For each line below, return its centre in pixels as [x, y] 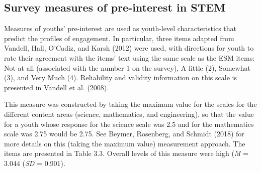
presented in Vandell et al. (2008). [57, 87]
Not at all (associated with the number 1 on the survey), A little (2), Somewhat [127, 67]
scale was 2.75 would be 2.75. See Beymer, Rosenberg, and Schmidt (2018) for [124, 134]
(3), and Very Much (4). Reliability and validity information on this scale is [120, 77]
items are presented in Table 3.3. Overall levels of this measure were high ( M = [126, 153]
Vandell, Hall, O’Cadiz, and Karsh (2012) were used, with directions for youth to [129, 48]
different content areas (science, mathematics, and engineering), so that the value [129, 114]
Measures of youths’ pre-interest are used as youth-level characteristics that [120, 28]
